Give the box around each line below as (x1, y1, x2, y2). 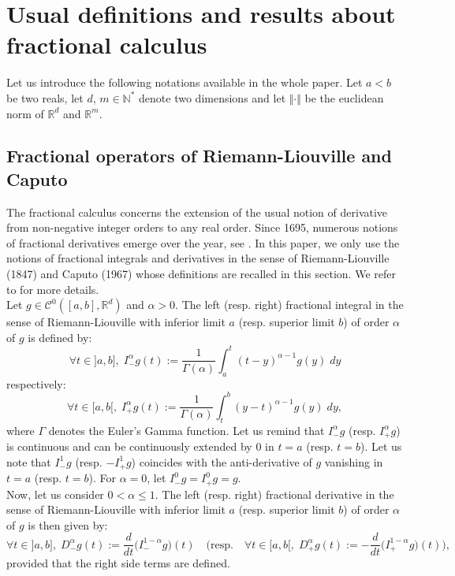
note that (6, 453, 51, 470)
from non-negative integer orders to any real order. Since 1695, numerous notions (6, 219, 398, 236)
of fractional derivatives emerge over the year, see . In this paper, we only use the (6, 234, 400, 251)
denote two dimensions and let (139, 89, 286, 106)
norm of (6, 105, 44, 121)
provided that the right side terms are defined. (6, 555, 230, 571)
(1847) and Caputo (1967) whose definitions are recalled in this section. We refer (6, 266, 396, 282)
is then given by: (28, 516, 108, 533)
